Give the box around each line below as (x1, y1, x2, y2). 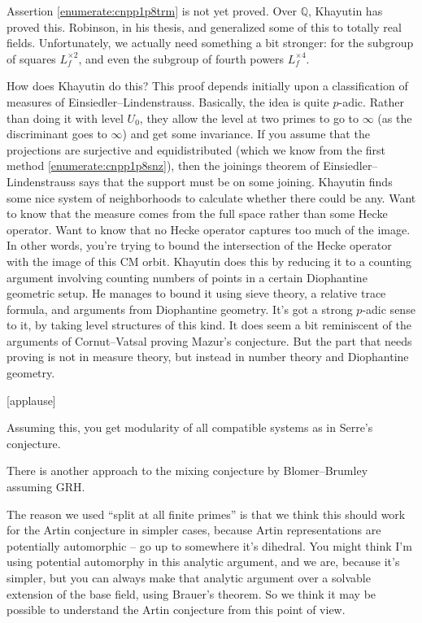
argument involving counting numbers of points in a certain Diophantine (7, 268, 368, 285)
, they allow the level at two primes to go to (139, 109, 359, 126)
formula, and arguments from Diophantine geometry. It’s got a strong (7, 300, 353, 317)
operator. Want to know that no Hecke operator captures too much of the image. (7, 220, 411, 237)
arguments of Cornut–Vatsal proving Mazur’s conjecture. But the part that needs (7, 332, 412, 349)
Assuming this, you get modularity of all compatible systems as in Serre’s (7, 419, 373, 436)
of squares (7, 50, 56, 67)
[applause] (7, 391, 56, 408)
